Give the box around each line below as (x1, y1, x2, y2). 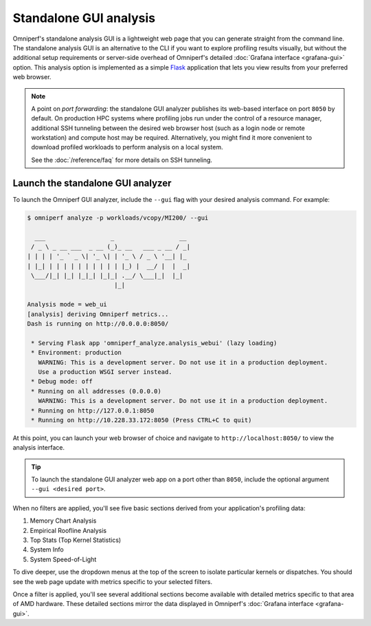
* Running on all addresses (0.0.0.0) (31, 387, 161, 395)
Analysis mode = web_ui (27, 300, 108, 309)
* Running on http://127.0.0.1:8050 (31, 406, 155, 415)
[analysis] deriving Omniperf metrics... (27, 310, 169, 318)
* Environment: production (31, 348, 122, 357)
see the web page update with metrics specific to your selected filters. (12, 577, 213, 585)
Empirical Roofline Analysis (30, 526, 106, 534)
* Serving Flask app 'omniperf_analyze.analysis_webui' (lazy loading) (31, 339, 278, 347)
